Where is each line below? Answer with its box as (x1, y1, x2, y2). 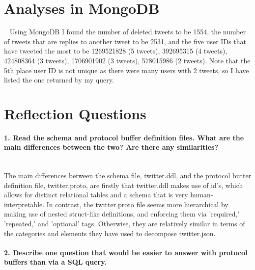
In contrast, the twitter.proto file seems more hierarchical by (46, 199, 228, 209)
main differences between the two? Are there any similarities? (4, 142, 219, 152)
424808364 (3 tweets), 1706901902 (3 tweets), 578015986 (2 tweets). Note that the (4, 55, 251, 65)
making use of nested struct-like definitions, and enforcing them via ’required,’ (4, 209, 240, 219)
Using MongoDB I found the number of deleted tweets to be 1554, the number (9, 27, 246, 37)
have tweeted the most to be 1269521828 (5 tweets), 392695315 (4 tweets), (4, 46, 227, 56)
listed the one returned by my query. (4, 75, 114, 85)
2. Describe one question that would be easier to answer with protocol (4, 247, 248, 257)
